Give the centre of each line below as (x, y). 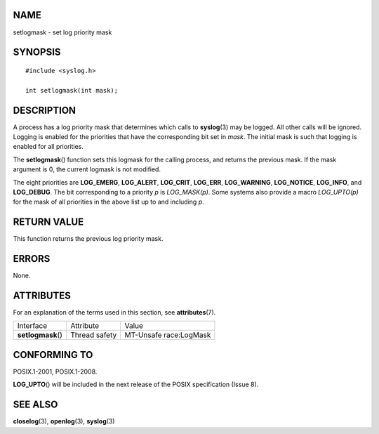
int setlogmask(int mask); (72, 90)
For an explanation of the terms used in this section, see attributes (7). (114, 313)
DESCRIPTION (45, 110)
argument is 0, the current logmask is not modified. (87, 169)
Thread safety (94, 335)
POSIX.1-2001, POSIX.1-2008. (55, 371)
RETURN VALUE (48, 222)
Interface (32, 326)
